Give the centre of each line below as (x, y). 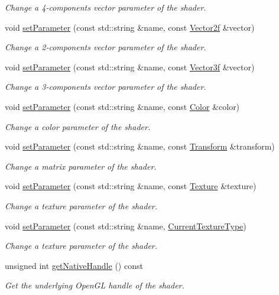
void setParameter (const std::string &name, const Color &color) (122, 106)
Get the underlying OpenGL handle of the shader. (95, 285)
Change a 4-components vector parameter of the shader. (106, 7)
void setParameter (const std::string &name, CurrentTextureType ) (126, 226)
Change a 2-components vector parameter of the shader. (106, 47)
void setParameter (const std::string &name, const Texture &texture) (131, 186)
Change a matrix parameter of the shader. (81, 166)
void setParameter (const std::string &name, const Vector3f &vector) (130, 67)
